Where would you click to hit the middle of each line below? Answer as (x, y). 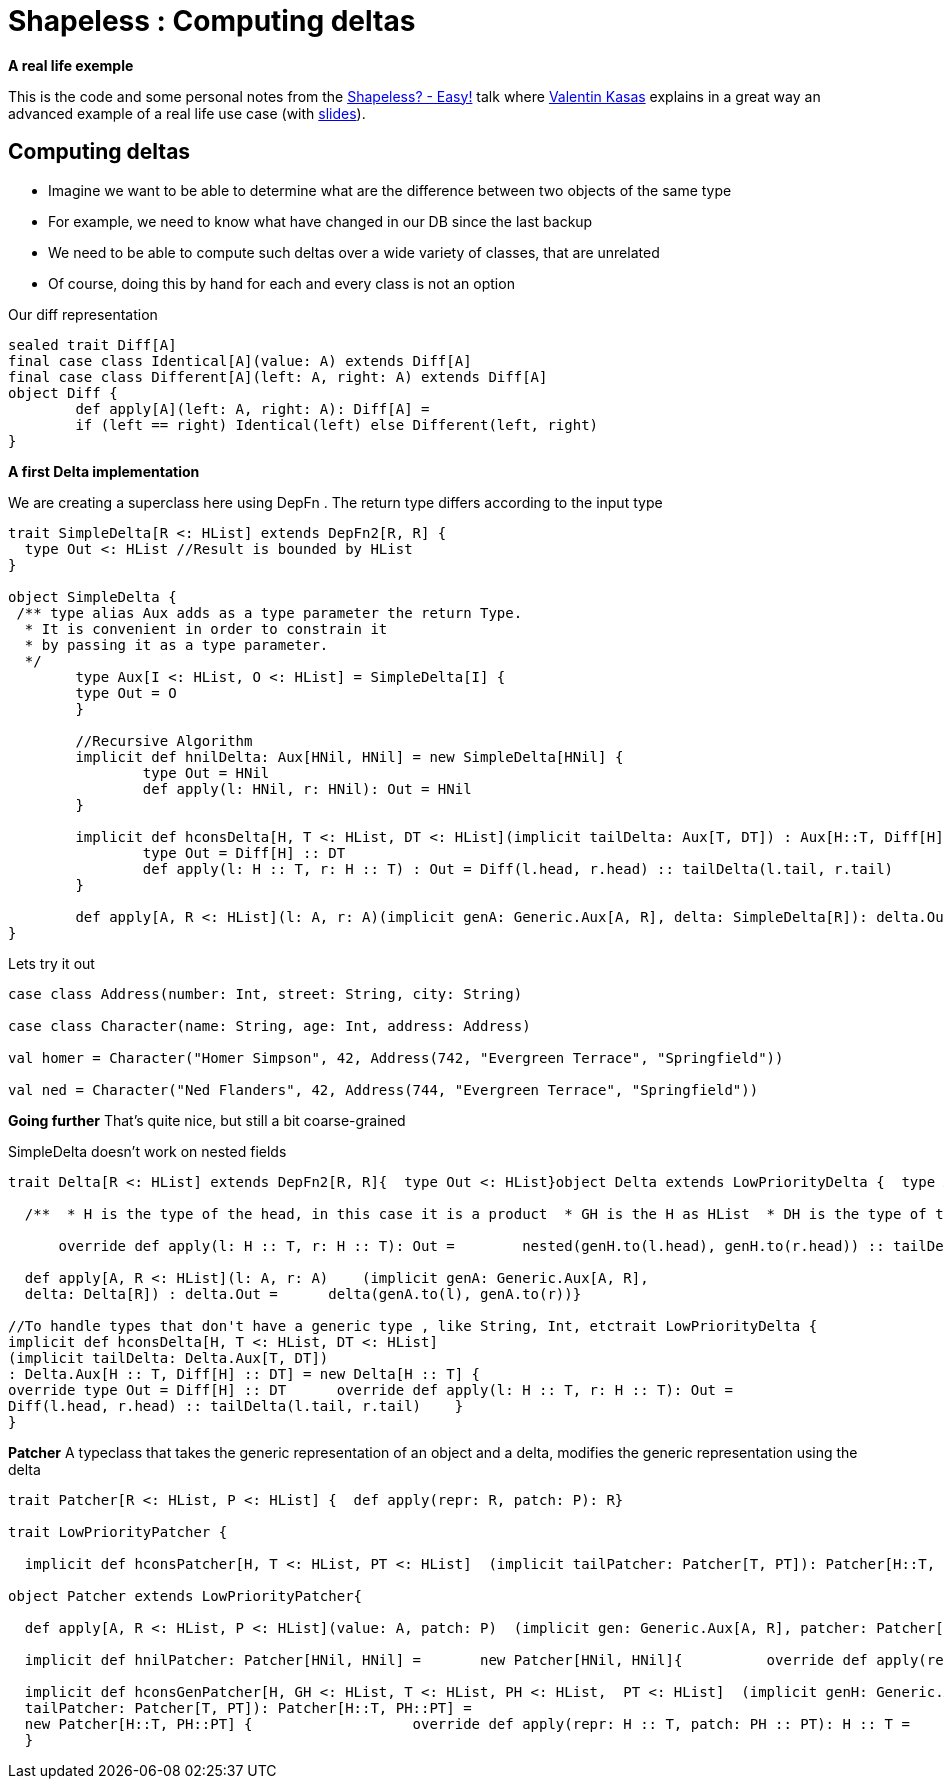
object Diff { (63, 392)
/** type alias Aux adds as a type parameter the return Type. (269, 612)
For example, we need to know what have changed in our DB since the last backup (320, 221)
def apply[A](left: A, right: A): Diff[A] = (252, 408)
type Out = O (126, 692)
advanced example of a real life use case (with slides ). (187, 113)
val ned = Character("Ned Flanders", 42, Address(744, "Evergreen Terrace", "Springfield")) (383, 1089)
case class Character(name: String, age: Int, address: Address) (269, 1025)
